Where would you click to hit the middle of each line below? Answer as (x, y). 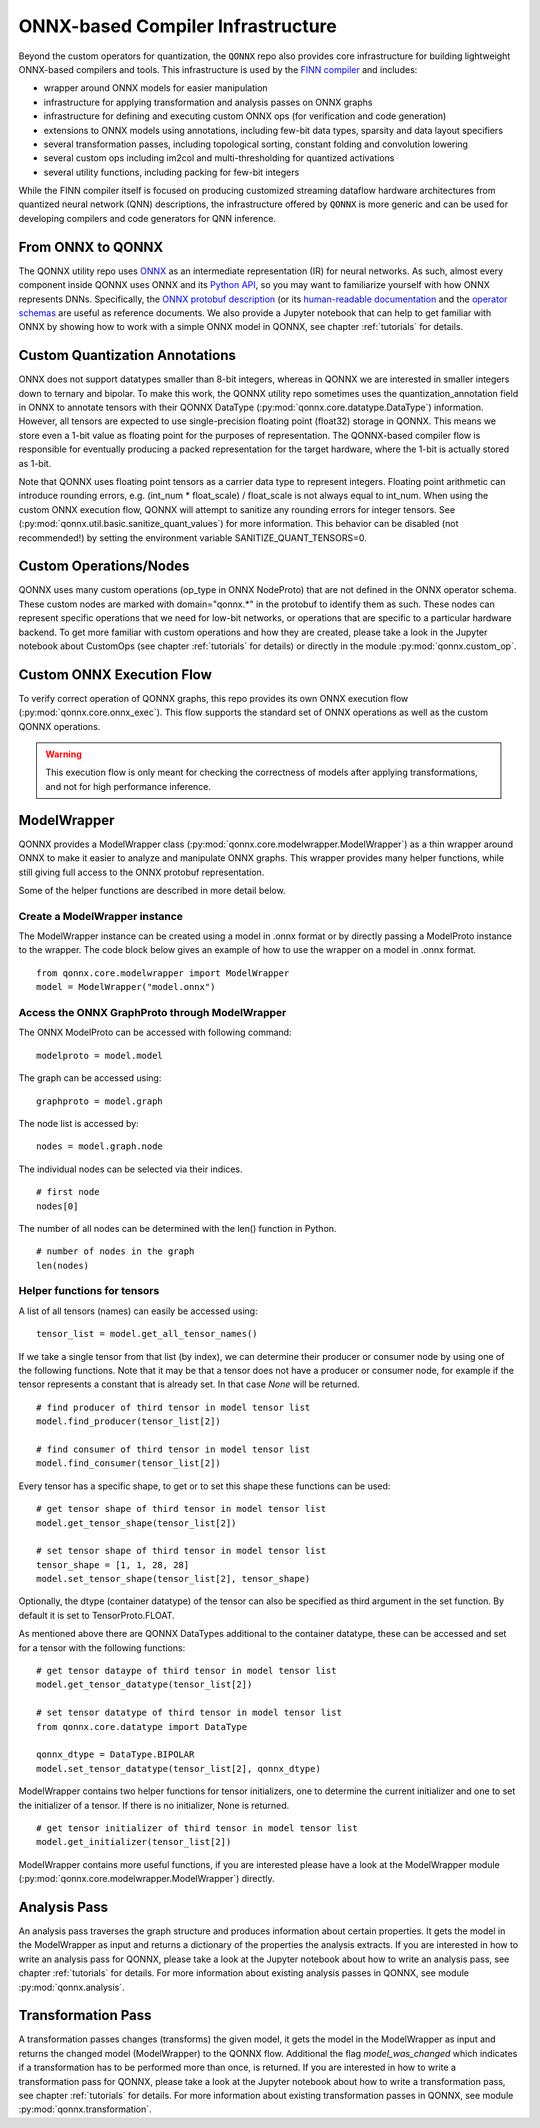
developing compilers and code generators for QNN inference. (147, 218)
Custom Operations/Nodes (104, 566)
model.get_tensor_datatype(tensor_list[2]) (144, 1684)
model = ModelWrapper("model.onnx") (126, 987)
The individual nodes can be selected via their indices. (131, 1169)
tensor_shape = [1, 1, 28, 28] (113, 1564)
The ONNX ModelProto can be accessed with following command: (155, 1032)
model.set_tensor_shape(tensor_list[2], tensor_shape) (173, 1579)
